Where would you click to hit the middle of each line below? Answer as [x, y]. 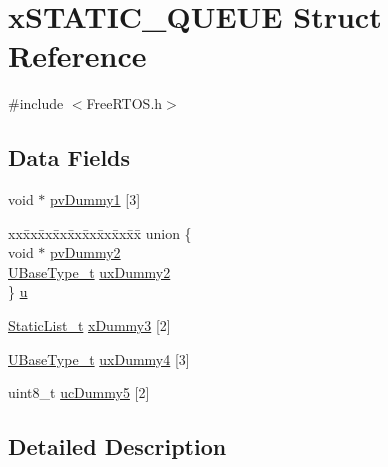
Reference [77, 55]
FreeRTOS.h [124, 103]
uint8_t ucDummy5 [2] [79, 392]
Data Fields [69, 157]
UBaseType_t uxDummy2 [89, 271]
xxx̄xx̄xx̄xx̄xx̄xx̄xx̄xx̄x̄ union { [100, 232]
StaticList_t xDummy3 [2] [89, 325]
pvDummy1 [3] [95, 199]
